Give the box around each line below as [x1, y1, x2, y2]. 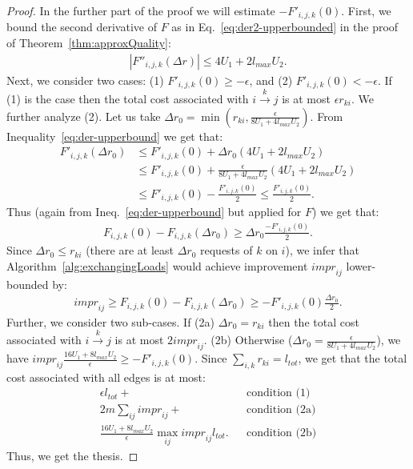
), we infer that [285, 242, 360, 259]
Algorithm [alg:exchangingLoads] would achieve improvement [6, 257, 308, 274]
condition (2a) [247, 404, 316, 416]
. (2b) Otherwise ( [203, 331, 293, 348]
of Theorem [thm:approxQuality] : [6, 34, 171, 51]
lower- [346, 257, 376, 274]
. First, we [341, 2, 391, 18]
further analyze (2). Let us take [6, 107, 161, 124]
